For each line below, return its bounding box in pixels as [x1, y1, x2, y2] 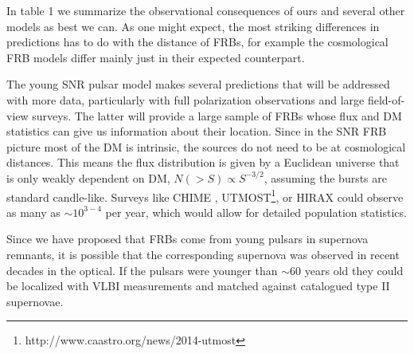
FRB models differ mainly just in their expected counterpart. [6, 49, 305, 65]
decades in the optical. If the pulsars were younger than [6, 262, 278, 278]
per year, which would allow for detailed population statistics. [105, 203, 407, 220]
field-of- [367, 91, 405, 108]
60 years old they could [290, 262, 404, 278]
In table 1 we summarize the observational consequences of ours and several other [6, 2, 405, 18]
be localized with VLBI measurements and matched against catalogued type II [6, 277, 390, 294]
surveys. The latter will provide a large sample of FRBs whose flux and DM [32, 107, 402, 124]
